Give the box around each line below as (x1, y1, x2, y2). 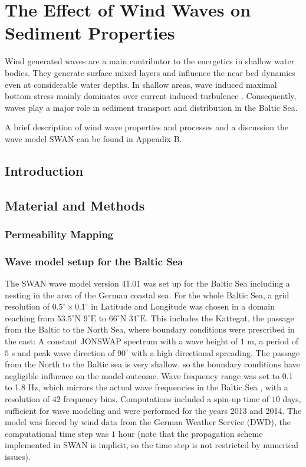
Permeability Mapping (5, 226, 114, 241)
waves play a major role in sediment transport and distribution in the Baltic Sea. (5, 101, 298, 113)
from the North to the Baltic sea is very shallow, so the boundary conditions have (5, 358, 300, 370)
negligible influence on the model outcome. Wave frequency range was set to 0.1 (5, 369, 293, 382)
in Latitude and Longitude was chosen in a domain (91, 300, 275, 313)
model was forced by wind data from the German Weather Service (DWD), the (5, 416, 291, 428)
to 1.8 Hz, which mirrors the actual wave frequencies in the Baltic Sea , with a (5, 381, 288, 393)
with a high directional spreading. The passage (131, 346, 300, 359)
